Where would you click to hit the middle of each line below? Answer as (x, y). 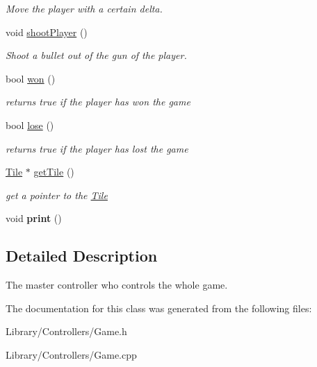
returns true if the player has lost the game (97, 148)
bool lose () (30, 125)
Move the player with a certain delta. (84, 8)
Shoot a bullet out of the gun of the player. (96, 55)
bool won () (31, 78)
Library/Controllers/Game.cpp (71, 354)
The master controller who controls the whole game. (117, 285)
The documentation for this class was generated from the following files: (159, 308)
